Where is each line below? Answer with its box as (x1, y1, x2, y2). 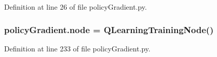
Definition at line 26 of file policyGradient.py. (4, 2, 147, 12)
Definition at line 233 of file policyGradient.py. (4, 43, 151, 53)
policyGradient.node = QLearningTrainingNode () (4, 23, 214, 36)
